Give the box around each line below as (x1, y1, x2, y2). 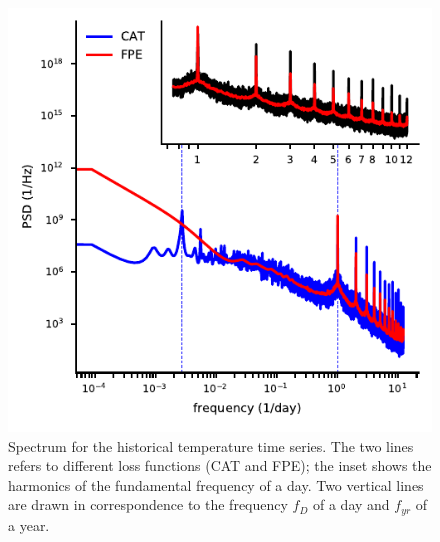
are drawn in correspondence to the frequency (8, 494, 288, 515)
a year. (8, 514, 50, 535)
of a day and (313, 494, 390, 515)
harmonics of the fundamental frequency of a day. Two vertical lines (8, 474, 424, 495)
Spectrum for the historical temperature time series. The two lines (8, 435, 414, 456)
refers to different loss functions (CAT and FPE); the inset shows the (8, 455, 432, 476)
